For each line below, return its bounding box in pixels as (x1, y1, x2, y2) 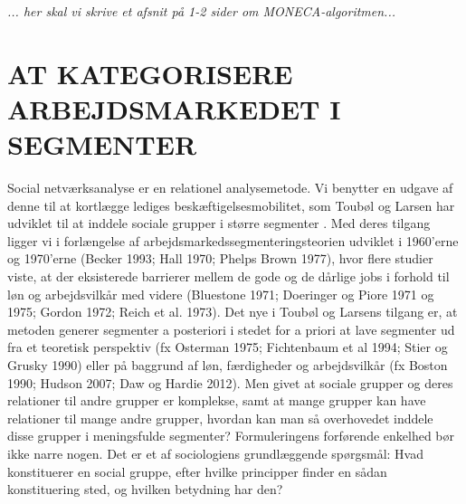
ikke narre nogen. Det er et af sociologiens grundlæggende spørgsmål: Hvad (7, 444, 423, 462)
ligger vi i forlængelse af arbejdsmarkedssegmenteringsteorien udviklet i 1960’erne (7, 231, 459, 250)
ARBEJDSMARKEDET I (7, 90, 341, 127)
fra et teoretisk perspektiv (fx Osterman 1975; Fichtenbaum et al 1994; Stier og (7, 338, 448, 357)
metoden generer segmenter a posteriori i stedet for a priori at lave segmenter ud (7, 319, 455, 338)
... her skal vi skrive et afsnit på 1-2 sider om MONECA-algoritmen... (7, 2, 396, 20)
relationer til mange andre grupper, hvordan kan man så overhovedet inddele (7, 408, 433, 427)
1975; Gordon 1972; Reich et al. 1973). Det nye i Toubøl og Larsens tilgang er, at (7, 302, 458, 321)
